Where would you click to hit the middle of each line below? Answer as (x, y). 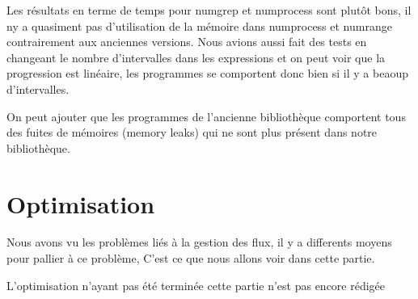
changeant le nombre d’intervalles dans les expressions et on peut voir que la (196, 57)
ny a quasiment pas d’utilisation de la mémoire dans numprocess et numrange (199, 25)
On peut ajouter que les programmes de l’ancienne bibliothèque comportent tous (206, 116)
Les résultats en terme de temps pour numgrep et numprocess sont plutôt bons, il (209, 10)
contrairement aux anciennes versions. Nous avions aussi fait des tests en (187, 42)
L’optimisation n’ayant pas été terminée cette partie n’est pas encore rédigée (196, 285)
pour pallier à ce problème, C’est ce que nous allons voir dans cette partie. (191, 258)
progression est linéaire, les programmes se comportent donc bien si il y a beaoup (207, 73)
